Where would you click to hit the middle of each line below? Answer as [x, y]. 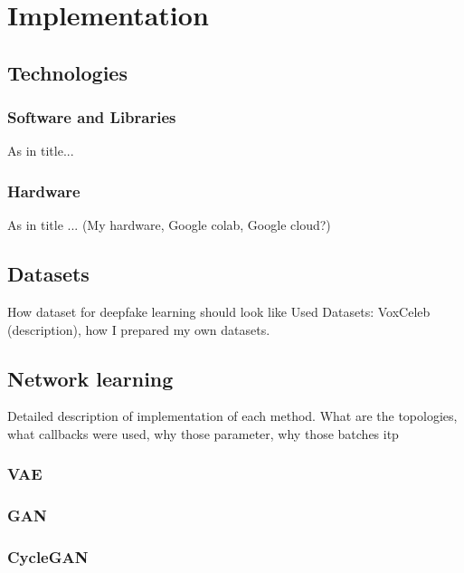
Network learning [90, 378]
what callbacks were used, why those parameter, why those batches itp [203, 433]
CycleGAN [48, 557]
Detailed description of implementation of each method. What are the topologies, [232, 416]
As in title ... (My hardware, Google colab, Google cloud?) [169, 225]
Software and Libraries [92, 117]
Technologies [67, 72]
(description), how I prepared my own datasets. [139, 329]
